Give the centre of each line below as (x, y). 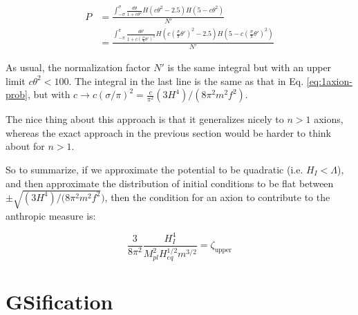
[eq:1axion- (329, 80)
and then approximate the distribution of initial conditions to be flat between (170, 183)
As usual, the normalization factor (78, 67)
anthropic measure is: (51, 215)
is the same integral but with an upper (249, 67)
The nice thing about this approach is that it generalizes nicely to (145, 119)
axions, (329, 119)
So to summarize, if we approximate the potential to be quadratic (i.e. (154, 169)
